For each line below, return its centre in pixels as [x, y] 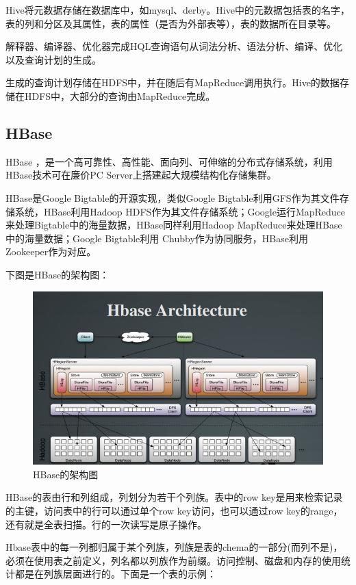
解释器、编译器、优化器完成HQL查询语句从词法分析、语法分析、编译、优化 [174, 46]
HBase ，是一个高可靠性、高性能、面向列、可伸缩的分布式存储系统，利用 [169, 161]
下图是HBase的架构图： [58, 274]
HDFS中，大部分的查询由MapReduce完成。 [120, 95]
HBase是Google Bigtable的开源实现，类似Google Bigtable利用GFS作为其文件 [173, 197]
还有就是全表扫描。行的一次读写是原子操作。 [106, 524]
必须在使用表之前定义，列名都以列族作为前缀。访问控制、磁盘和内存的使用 [173, 560]
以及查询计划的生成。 [53, 59]
